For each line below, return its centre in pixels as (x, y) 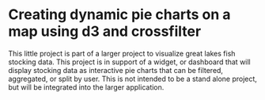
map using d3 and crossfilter (105, 31)
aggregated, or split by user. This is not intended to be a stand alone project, (132, 79)
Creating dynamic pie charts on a (119, 15)
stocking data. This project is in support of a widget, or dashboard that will (129, 62)
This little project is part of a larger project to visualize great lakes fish (122, 53)
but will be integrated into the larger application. (86, 87)
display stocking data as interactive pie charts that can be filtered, (116, 70)
